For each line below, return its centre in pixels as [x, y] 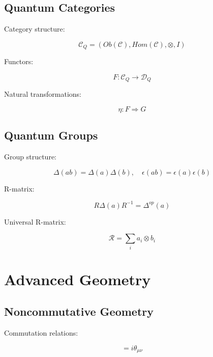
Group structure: [30, 157]
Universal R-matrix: [35, 221]
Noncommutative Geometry [79, 311]
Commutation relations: [41, 333]
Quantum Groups [51, 135]
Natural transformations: [43, 94]
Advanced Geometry [78, 279]
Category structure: [35, 29]
